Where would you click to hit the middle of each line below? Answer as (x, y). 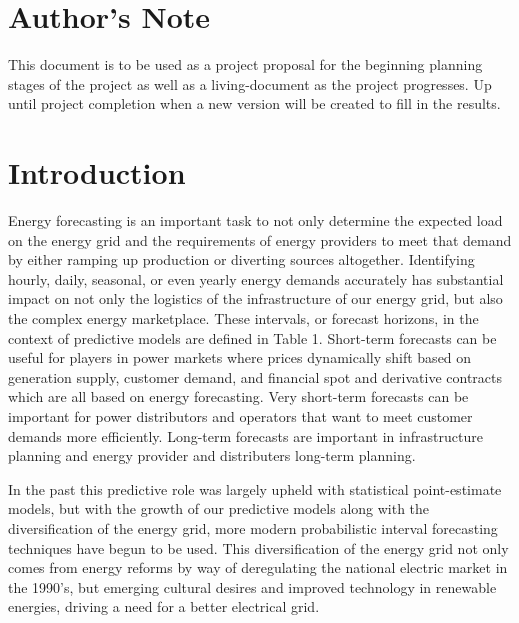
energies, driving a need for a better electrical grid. (164, 606)
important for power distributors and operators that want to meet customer (240, 415)
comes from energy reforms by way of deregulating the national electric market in (258, 567)
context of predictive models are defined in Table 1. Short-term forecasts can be (252, 337)
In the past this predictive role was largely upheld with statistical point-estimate (255, 488)
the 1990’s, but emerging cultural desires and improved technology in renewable (252, 586)
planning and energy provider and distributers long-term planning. (212, 455)
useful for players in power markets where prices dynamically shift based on (240, 357)
